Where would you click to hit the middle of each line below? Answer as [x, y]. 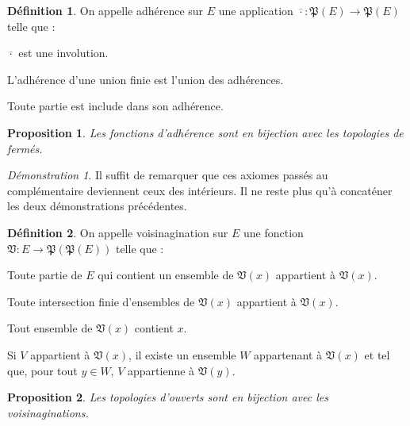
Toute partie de [45, 275]
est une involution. [63, 53]
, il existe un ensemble [182, 354]
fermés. [25, 148]
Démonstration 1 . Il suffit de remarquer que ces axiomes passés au [168, 175]
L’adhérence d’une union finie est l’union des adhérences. [146, 79]
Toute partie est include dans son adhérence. [115, 106]
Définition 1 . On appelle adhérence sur [105, 10]
